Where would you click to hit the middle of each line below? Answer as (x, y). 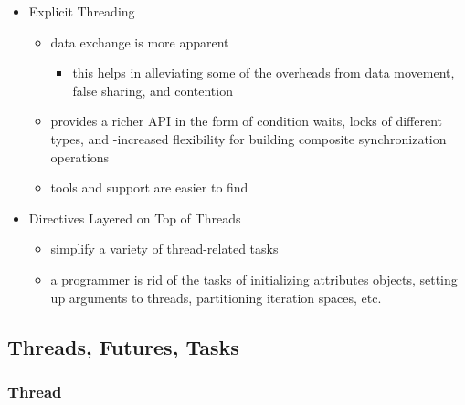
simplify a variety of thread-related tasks (164, 249)
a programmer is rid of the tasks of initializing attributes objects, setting (254, 279)
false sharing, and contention (153, 90)
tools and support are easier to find (149, 187)
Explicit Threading (82, 11)
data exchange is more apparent (140, 42)
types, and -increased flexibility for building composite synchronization (248, 138)
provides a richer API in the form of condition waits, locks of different (246, 121)
